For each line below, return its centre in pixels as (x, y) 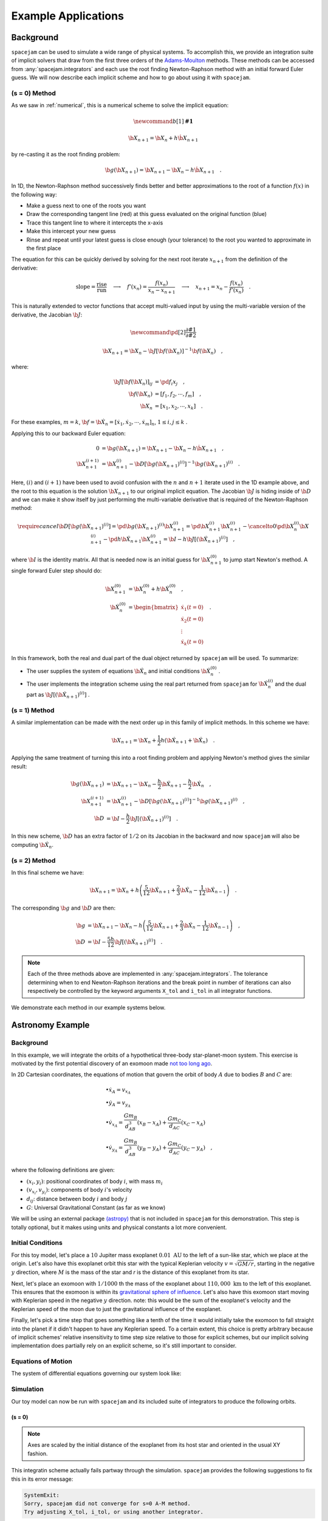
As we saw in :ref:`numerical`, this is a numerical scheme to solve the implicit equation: (120, 105)
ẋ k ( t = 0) (192, 643)
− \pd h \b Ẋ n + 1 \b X (127, 540)
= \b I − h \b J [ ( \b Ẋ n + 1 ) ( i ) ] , (199, 539)
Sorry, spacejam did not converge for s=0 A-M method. (107, 1503)
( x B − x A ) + (152, 1123)
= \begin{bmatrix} (154, 607)
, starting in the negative (285, 1264)
